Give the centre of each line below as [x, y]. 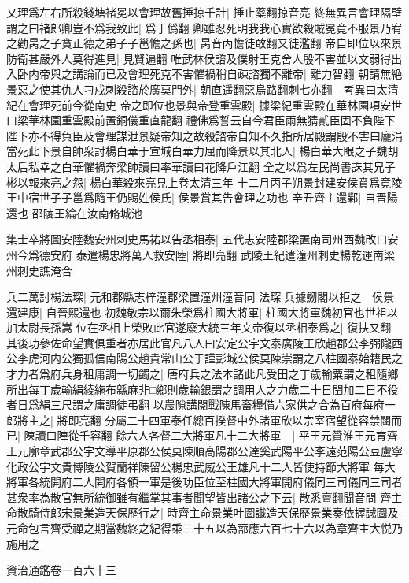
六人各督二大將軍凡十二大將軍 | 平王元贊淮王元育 [257, 435]
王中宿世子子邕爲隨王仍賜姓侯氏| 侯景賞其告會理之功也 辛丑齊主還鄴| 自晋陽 [202, 197]
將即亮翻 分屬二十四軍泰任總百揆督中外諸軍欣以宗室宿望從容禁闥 [224, 420]
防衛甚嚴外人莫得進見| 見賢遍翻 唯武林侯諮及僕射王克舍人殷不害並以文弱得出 [204, 58]
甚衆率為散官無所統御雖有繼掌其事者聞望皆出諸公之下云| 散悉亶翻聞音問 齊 [199, 497]
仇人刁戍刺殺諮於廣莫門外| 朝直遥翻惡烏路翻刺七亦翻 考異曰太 [224, 89]
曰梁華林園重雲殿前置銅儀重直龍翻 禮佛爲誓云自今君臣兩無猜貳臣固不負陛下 [201, 120]
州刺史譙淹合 [39, 270]
